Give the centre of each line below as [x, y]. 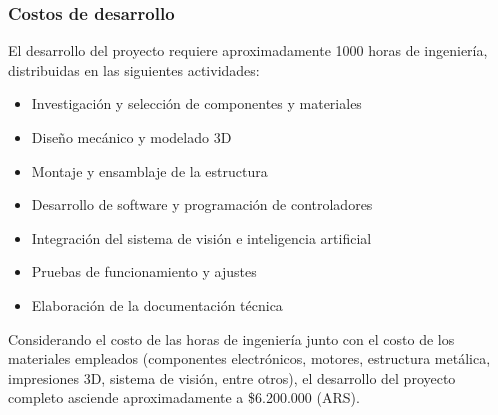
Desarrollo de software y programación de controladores [202, 204]
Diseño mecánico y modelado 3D [131, 137]
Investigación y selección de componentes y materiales [196, 103]
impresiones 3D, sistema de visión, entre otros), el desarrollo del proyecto [232, 377]
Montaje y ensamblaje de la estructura [149, 170]
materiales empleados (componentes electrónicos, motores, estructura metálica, [249, 358]
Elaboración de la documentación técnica [157, 304]
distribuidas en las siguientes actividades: [134, 69]
